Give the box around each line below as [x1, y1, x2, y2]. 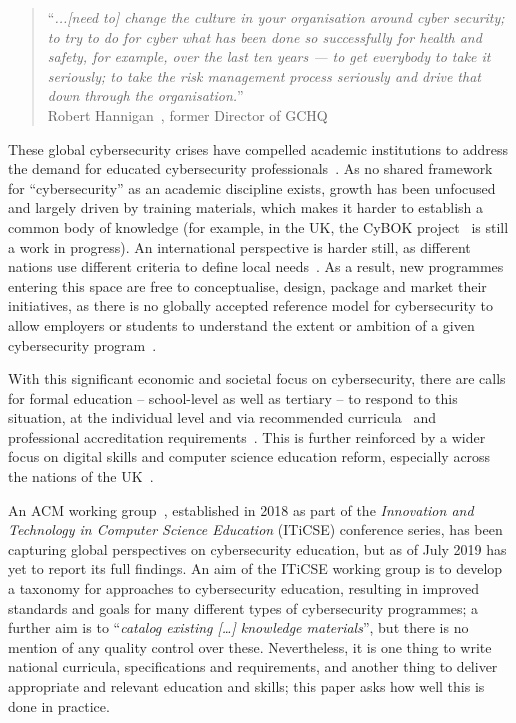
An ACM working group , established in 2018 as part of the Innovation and [8, 499, 474, 520]
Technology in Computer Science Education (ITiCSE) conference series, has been [8, 519, 503, 540]
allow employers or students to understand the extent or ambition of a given [8, 314, 475, 335]
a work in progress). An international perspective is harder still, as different [8, 236, 471, 257]
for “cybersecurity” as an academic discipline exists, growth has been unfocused [8, 177, 496, 198]
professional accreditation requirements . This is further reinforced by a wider [8, 426, 486, 447]
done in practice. [8, 695, 110, 716]
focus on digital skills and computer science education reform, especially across [8, 446, 491, 467]
